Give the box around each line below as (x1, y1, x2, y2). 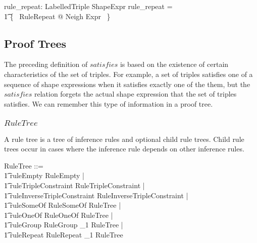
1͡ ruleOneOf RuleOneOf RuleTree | (4, 209, 113, 220)
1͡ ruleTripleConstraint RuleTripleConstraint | (4, 180, 145, 191)
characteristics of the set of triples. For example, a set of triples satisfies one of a (4, 68, 253, 79)
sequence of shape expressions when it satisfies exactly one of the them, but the (4, 78, 250, 89)
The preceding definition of (4, 59, 88, 69)
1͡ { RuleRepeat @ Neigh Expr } (4, 11, 111, 21)
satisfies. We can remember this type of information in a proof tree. (4, 98, 213, 109)
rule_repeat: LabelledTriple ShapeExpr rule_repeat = (4, 1, 173, 11)
